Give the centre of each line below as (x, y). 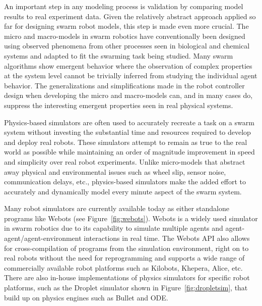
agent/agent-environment (43, 238)
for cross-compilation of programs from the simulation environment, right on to (126, 248)
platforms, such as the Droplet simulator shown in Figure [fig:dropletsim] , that (126, 288)
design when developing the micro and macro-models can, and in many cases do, (128, 95)
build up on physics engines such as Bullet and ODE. (86, 297)
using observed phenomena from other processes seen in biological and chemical (127, 46)
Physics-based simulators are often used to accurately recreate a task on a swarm (129, 122)
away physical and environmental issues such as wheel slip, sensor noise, (115, 171)
